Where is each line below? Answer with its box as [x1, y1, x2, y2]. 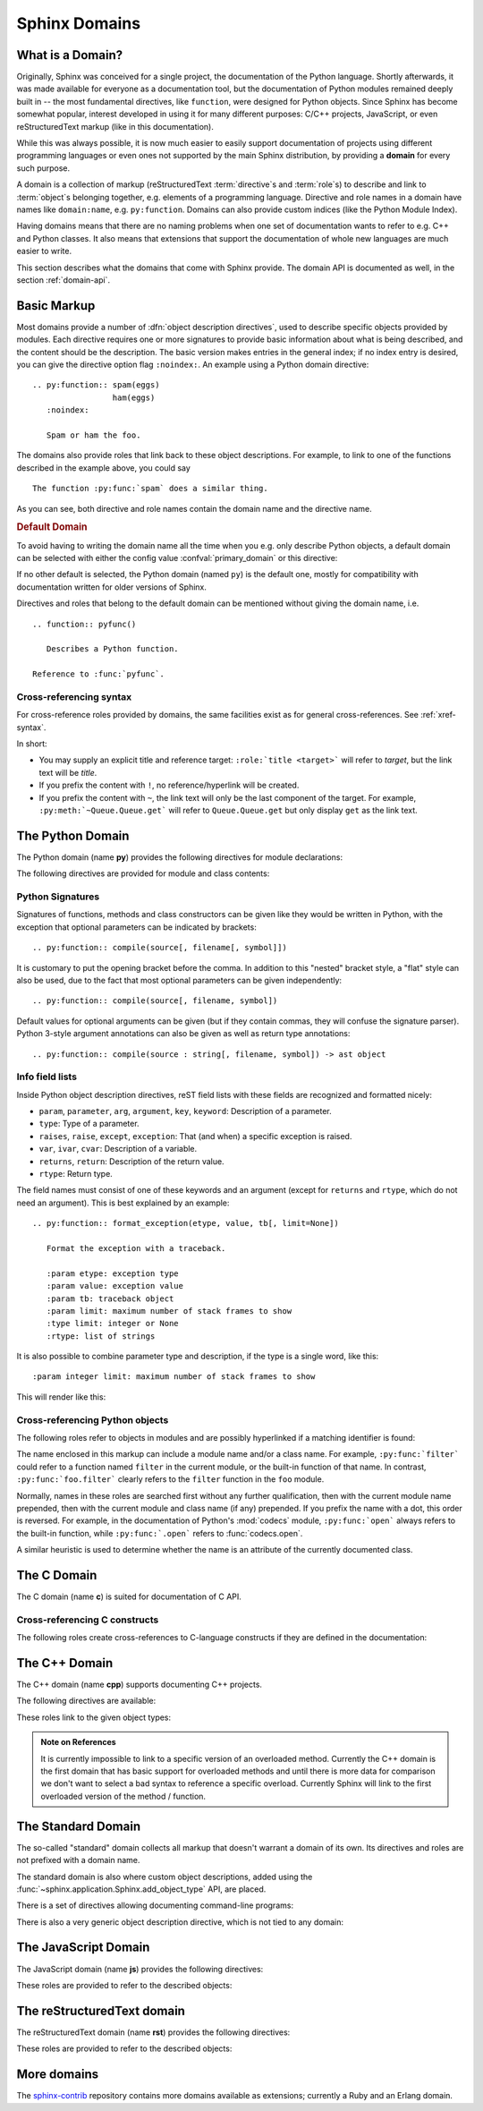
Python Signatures [16, 890, 100, 903]
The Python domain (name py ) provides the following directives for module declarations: [16, 851, 343, 863]
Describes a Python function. [46, 644, 179, 654]
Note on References [40, 1737, 116, 1748]
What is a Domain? [16, 47, 123, 63]
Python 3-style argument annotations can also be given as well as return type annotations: [16, 1028, 351, 1039]
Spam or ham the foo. [46, 430, 141, 440]
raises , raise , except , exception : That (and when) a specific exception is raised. [38, 1130, 352, 1141]
